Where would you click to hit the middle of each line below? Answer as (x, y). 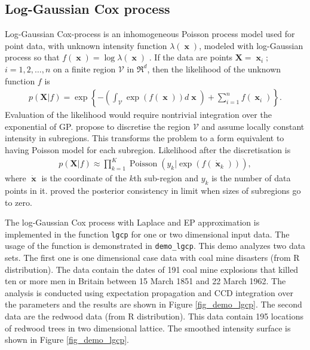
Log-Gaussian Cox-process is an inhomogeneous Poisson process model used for (150, 34)
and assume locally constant (253, 126)
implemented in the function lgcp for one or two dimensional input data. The (147, 234)
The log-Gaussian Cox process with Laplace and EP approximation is (132, 222)
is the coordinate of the (84, 178)
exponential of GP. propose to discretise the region (98, 126)
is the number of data (251, 178)
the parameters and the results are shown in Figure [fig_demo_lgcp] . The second (154, 304)
